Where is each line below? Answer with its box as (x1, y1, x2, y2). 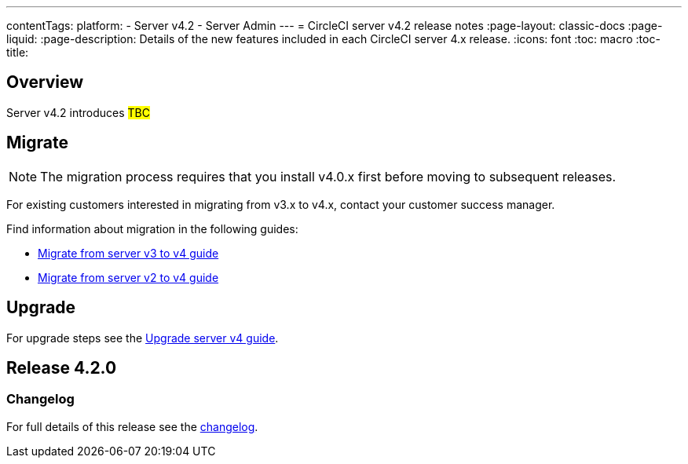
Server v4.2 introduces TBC (6, 105, 150, 119)
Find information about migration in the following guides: (6, 221, 298, 236)
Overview (6, 72, 84, 93)
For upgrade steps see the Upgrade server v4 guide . (6, 331, 279, 345)
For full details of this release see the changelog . (6, 419, 258, 433)
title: (6, 46, 29, 59)
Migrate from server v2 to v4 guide (38, 270, 219, 284)
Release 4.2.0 (6, 357, 117, 378)
